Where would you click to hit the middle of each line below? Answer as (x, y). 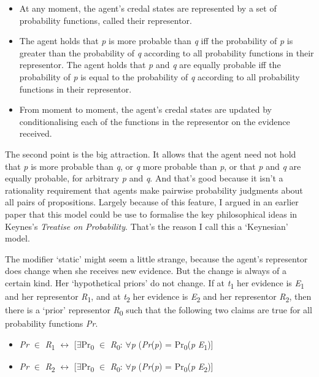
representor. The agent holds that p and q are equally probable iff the (150, 65)
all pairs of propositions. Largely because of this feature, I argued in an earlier (152, 202)
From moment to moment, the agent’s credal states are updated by (145, 109)
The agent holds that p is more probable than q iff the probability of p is (156, 41)
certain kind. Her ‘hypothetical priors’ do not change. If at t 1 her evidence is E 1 (155, 283)
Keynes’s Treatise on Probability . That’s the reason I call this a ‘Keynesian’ (147, 226)
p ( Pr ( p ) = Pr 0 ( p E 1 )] (172, 345)
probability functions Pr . (52, 323)
